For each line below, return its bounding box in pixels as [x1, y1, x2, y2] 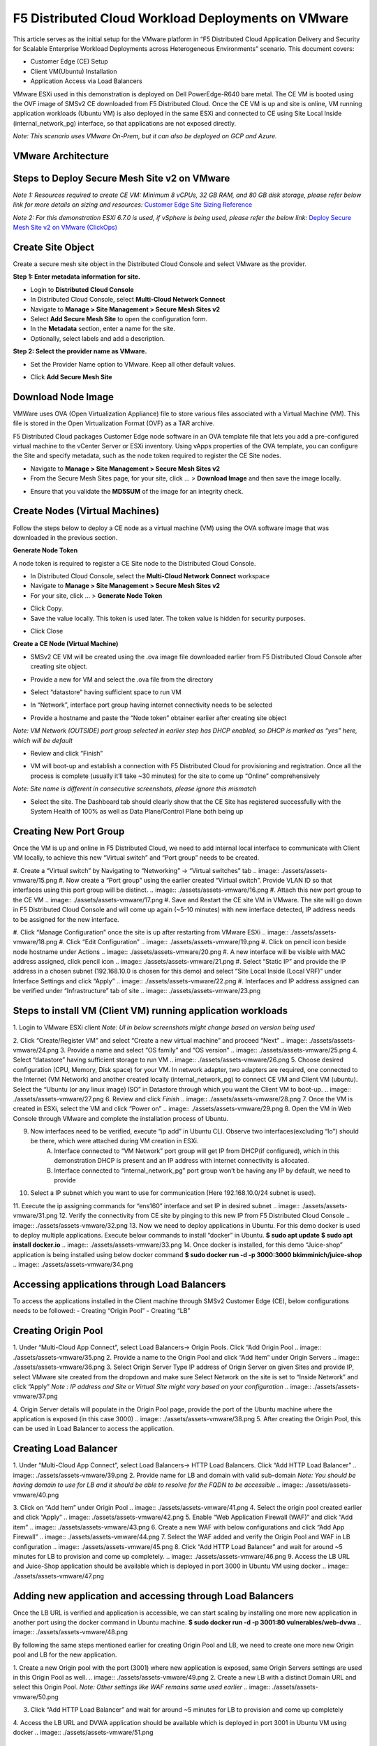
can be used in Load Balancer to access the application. [13, 1425, 175, 1433]
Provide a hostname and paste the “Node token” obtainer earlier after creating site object [30, 713, 287, 722]
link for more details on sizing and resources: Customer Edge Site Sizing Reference [13, 200, 253, 209]
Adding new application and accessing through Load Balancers [13, 1590, 295, 1602]
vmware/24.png [13, 1046, 59, 1054]
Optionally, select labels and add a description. [30, 334, 165, 342]
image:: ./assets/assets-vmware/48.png [13, 1628, 128, 1636]
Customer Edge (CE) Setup [30, 57, 108, 66]
